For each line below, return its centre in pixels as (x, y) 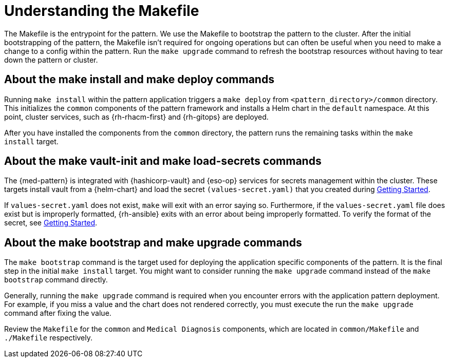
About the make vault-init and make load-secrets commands (163, 161)
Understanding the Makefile (102, 11)
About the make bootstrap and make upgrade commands (153, 242)
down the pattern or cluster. (51, 60)
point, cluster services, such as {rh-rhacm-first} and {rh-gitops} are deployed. (136, 117)
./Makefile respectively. (49, 338)
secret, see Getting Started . (51, 223)
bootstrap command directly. (56, 280)
